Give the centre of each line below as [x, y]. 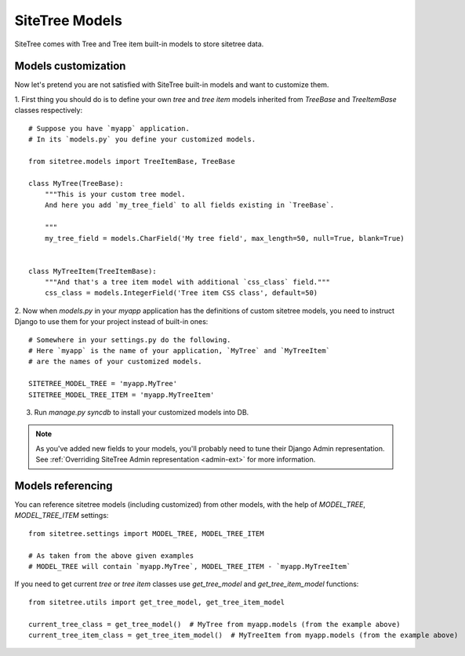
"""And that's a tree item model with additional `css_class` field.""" [187, 282]
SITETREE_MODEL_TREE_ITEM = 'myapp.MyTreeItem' [122, 395]
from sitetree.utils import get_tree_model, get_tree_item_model [157, 602]
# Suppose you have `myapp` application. [109, 128]
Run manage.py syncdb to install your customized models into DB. [142, 412]
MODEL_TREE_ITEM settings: [62, 516]
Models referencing [64, 485]
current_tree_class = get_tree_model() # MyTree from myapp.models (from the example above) [214, 624]
